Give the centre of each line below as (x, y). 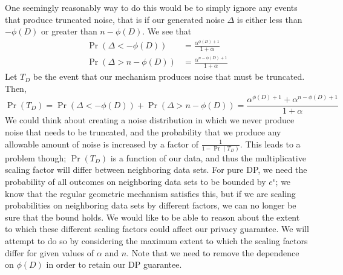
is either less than (269, 19)
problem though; (36, 157)
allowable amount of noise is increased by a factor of (102, 144)
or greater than (69, 31)
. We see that (167, 31)
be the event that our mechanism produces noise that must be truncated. (169, 76)
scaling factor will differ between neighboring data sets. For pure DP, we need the (156, 170)
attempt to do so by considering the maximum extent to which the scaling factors (156, 241)
